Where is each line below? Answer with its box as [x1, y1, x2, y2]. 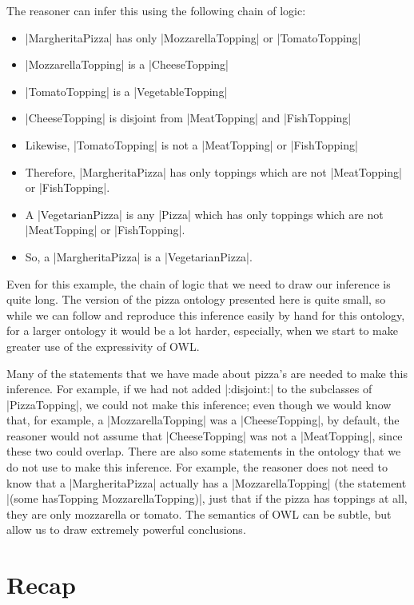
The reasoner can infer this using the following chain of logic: [6, 2, 306, 18]
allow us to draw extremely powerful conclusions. [6, 521, 246, 538]
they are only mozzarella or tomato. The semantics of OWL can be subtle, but [6, 505, 392, 522]
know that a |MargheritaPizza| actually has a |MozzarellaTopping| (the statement [6, 474, 407, 491]
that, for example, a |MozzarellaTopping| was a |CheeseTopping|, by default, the [6, 412, 400, 428]
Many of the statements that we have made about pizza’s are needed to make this [6, 364, 408, 381]
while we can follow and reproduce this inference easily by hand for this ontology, [6, 306, 405, 323]
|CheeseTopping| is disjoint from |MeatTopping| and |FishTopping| [25, 109, 352, 126]
